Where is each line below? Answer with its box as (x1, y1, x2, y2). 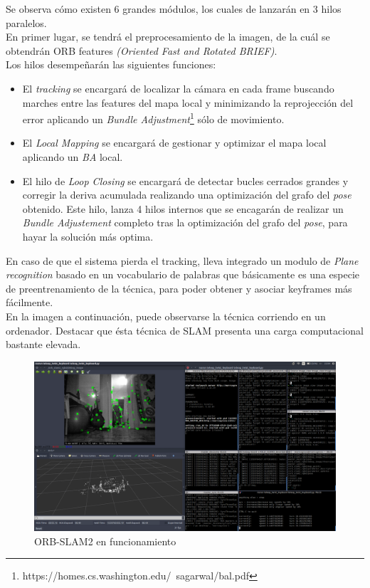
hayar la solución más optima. (22, 229, 154, 243)
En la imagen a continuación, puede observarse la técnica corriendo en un (6, 308, 326, 323)
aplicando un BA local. (22, 149, 123, 164)
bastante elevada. (6, 337, 81, 352)
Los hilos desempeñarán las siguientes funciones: (6, 57, 216, 72)
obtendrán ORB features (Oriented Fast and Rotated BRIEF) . (6, 43, 277, 58)
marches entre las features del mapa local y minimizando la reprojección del (22, 95, 354, 110)
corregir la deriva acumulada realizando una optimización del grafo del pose (22, 187, 351, 202)
